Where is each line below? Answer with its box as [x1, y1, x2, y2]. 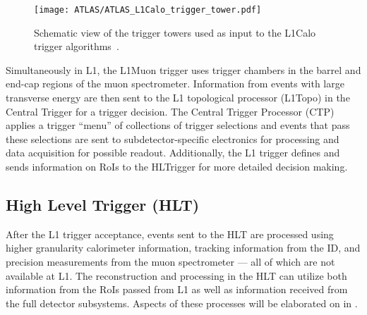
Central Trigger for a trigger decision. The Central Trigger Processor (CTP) [6, 104, 335, 118]
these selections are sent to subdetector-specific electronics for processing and [6, 131, 339, 146]
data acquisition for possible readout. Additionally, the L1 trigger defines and [6, 145, 340, 160]
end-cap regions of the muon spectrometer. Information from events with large [6, 76, 344, 91]
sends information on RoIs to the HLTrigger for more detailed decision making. [6, 159, 348, 173]
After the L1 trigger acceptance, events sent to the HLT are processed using [6, 226, 334, 241]
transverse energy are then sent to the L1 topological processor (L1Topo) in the [6, 90, 350, 105]
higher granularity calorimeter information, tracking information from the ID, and [6, 240, 361, 255]
